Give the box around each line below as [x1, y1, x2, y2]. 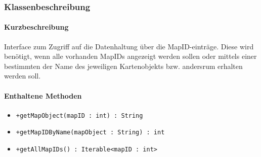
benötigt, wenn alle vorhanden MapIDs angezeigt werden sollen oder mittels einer [4, 51, 257, 61]
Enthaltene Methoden [4, 90, 82, 101]
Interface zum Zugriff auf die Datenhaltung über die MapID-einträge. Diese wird [4, 41, 254, 51]
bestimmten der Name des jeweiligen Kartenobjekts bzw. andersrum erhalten [4, 60, 243, 71]
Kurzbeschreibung [4, 22, 69, 32]
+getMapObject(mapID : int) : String [16, 112, 143, 119]
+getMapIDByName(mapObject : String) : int [16, 129, 165, 136]
